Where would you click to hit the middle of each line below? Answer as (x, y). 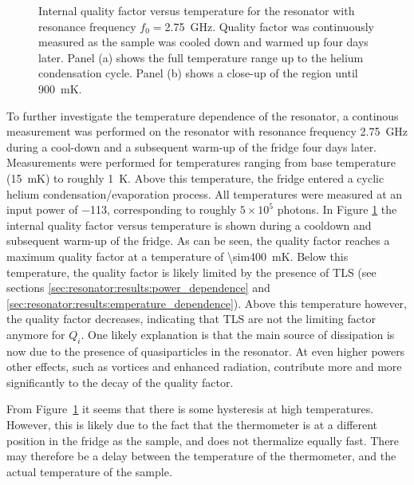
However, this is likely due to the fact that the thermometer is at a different (192, 425)
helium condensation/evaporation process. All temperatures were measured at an (205, 193)
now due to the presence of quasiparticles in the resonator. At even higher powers (206, 351)
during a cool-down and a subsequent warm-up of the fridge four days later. (192, 146)
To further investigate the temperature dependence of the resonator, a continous (203, 115)
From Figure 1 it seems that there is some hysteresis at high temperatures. (190, 409)
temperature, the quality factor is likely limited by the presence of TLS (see (191, 272)
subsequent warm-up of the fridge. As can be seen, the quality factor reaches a (198, 241)
